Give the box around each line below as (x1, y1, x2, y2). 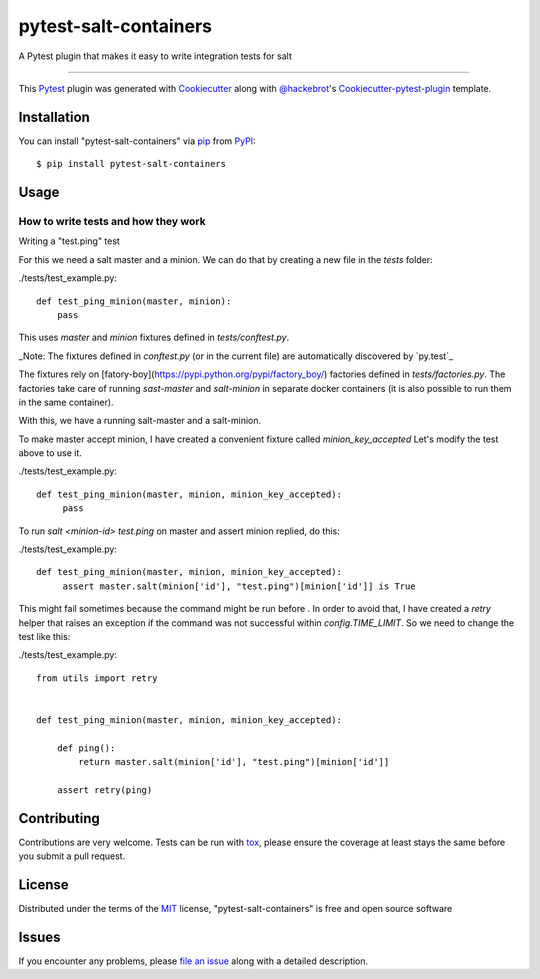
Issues (18, 928, 61, 945)
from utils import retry (36, 672, 158, 684)
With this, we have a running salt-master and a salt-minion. (18, 415, 262, 427)
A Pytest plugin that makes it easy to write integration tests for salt (18, 50, 292, 62)
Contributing (18, 810, 100, 827)
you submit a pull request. (18, 850, 126, 862)
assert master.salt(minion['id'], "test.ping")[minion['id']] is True (62, 580, 416, 592)
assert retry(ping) (56, 784, 153, 795)
